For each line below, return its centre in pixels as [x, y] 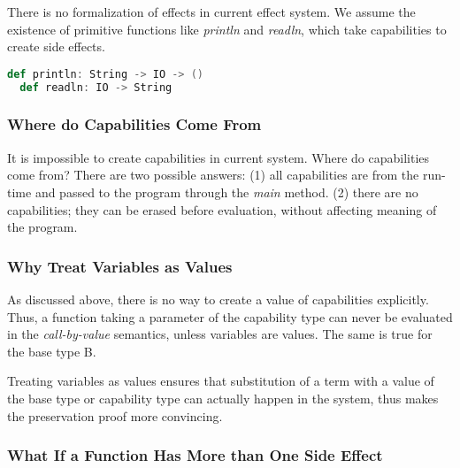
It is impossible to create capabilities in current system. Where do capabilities [218, 157]
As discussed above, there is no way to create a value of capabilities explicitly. [218, 299]
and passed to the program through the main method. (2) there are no [226, 192]
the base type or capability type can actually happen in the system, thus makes [223, 398]
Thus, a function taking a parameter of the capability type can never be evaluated [230, 316]
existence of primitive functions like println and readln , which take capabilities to [227, 29]
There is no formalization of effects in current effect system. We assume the [211, 12]
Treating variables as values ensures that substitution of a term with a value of [221, 381]
